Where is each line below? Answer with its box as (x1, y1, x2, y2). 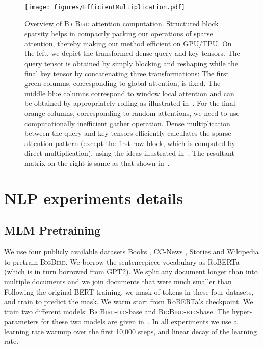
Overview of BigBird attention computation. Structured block (24, 18, 219, 28)
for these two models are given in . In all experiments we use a (41, 316, 238, 327)
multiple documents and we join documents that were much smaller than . (4, 276, 236, 286)
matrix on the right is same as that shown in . (24, 157, 170, 168)
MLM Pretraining (4, 222, 101, 238)
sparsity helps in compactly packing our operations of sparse (24, 28, 213, 39)
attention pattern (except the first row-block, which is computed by (24, 137, 235, 148)
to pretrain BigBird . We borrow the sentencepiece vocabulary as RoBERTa (4, 256, 240, 267)
